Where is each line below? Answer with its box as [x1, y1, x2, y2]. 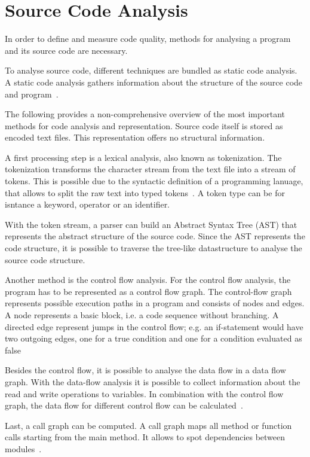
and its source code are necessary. [5, 44, 128, 56]
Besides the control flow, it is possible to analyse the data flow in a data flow [5, 364, 286, 376]
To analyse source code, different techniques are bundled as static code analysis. [5, 64, 297, 77]
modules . [5, 442, 42, 455]
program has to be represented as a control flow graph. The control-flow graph [5, 285, 292, 297]
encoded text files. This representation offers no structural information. [5, 131, 265, 144]
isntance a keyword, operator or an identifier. [5, 198, 170, 211]
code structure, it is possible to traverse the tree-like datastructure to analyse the [5, 242, 302, 254]
